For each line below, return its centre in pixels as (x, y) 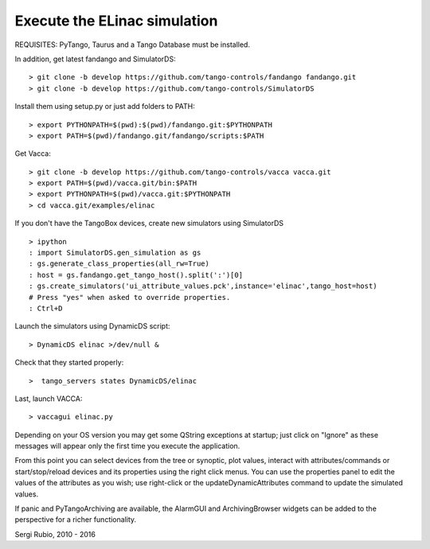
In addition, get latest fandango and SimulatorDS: (95, 59)
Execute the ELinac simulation (116, 21)
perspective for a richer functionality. (76, 520)
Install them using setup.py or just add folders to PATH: (105, 107)
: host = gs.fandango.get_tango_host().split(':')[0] (136, 275)
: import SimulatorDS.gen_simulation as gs (115, 253)
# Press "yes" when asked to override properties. (130, 297)
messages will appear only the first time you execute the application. (127, 446)
